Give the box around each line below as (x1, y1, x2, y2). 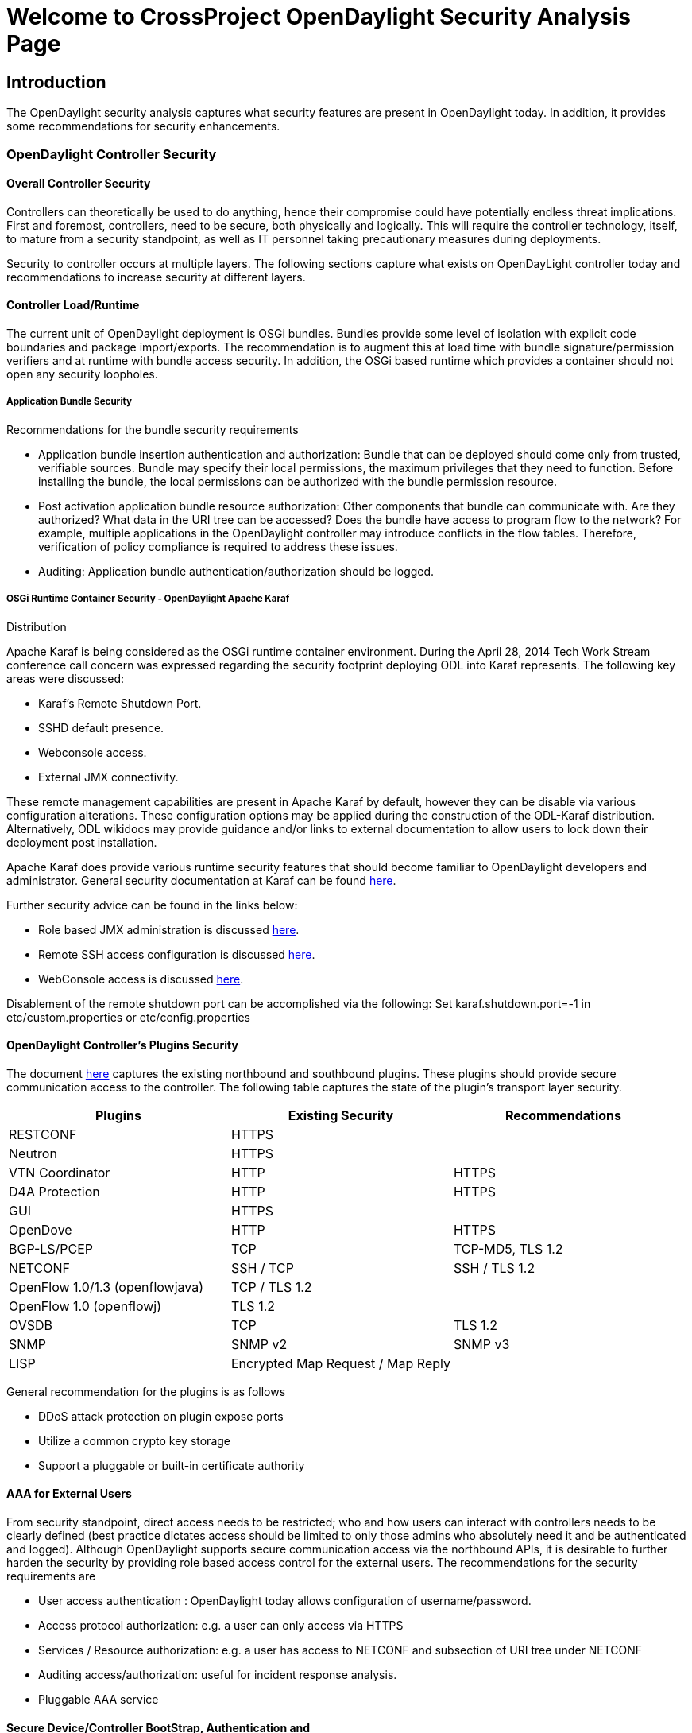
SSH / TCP (230, 1259, 294, 1276)
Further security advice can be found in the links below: (6, 898, 298, 912)
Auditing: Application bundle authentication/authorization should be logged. (38, 564, 435, 578)
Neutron (9, 1145, 57, 1161)
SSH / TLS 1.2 (453, 1259, 535, 1276)
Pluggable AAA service (38, 1692, 159, 1706)
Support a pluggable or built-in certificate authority (38, 1458, 305, 1472)
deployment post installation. (6, 835, 157, 849)
